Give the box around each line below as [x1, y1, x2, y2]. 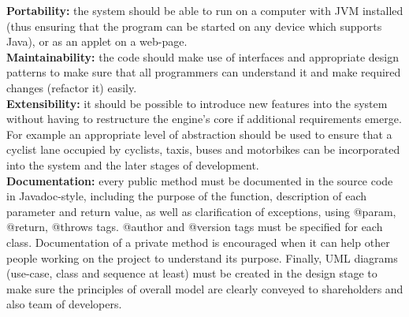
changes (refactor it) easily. [6, 79, 137, 95]
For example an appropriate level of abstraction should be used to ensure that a [6, 125, 392, 142]
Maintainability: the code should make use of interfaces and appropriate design [6, 48, 399, 65]
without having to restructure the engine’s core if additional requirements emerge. [6, 110, 402, 127]
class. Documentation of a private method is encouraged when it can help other [6, 233, 390, 250]
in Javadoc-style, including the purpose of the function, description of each [6, 188, 367, 204]
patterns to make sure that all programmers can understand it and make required [6, 64, 401, 80]
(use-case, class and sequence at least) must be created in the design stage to [6, 265, 377, 282]
